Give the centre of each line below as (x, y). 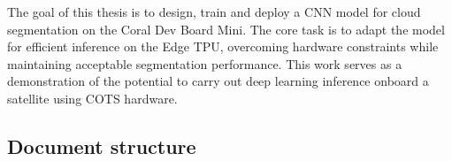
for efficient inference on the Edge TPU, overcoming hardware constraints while (223, 46)
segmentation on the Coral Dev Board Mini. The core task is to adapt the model (226, 29)
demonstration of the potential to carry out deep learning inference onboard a (218, 81)
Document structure (102, 146)
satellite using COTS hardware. (92, 98)
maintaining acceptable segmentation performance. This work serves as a (205, 63)
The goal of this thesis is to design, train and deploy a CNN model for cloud (214, 11)
